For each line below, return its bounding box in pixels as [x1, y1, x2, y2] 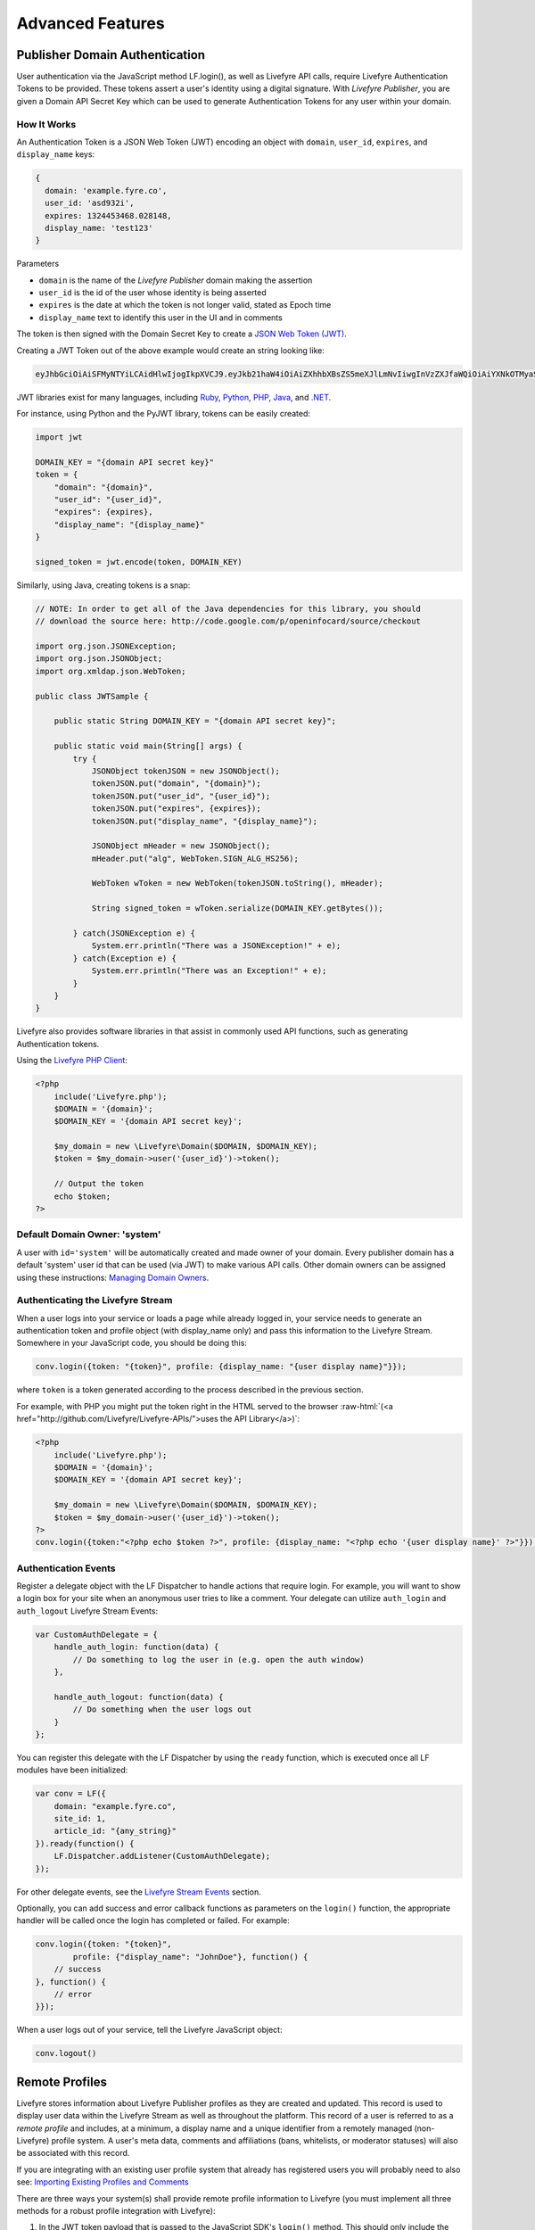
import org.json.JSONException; [35, 641, 177, 651]
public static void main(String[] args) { [53, 741, 243, 751]
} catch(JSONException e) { [72, 929, 196, 938]
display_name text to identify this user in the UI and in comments [38, 312, 283, 323]
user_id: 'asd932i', [45, 198, 135, 209]
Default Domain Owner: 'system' [16, 1228, 161, 1241]
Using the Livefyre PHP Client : [16, 1055, 128, 1066]
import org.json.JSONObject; [35, 654, 163, 664]
